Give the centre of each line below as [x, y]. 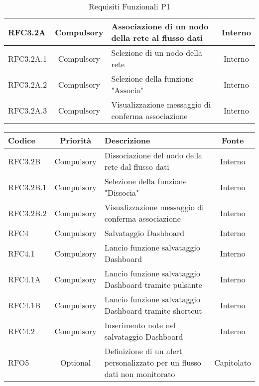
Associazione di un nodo [160, 26]
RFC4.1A [24, 279]
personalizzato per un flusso [153, 362]
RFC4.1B [24, 305]
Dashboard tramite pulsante [153, 285]
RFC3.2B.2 [27, 213]
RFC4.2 [21, 331]
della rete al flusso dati [157, 38]
